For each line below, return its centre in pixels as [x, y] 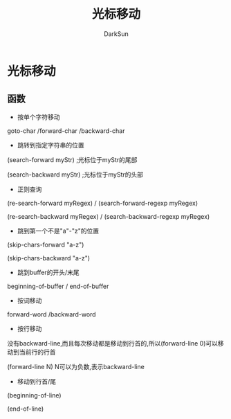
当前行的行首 [37, 352]
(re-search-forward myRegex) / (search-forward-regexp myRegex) [103, 203]
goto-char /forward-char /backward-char [66, 131]
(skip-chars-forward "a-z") [46, 244]
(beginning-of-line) [34, 395]
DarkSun [116, 34]
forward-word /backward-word [52, 314]
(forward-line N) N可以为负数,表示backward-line [76, 366]
